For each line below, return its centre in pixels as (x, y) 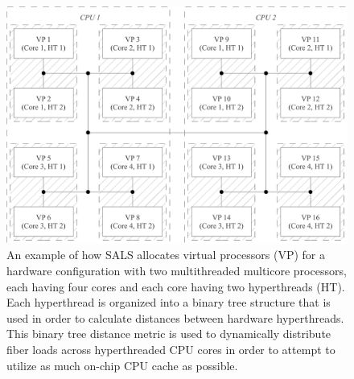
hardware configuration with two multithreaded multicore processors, (177, 270)
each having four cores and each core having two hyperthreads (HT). (176, 286)
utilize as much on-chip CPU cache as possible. (122, 365)
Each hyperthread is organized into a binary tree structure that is (169, 302)
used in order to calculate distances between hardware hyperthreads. (175, 317)
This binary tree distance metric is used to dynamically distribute (169, 334)
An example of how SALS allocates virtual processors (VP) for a (166, 255)
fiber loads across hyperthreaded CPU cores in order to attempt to (171, 349)
